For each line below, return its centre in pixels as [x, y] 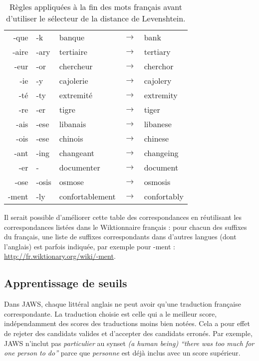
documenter [80, 167]
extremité [76, 95]
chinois [71, 138]
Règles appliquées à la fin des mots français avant [96, 7]
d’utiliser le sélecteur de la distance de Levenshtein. [96, 18]
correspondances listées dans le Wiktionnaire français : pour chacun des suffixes [126, 227]
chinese [156, 138]
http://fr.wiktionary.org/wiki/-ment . [60, 256]
